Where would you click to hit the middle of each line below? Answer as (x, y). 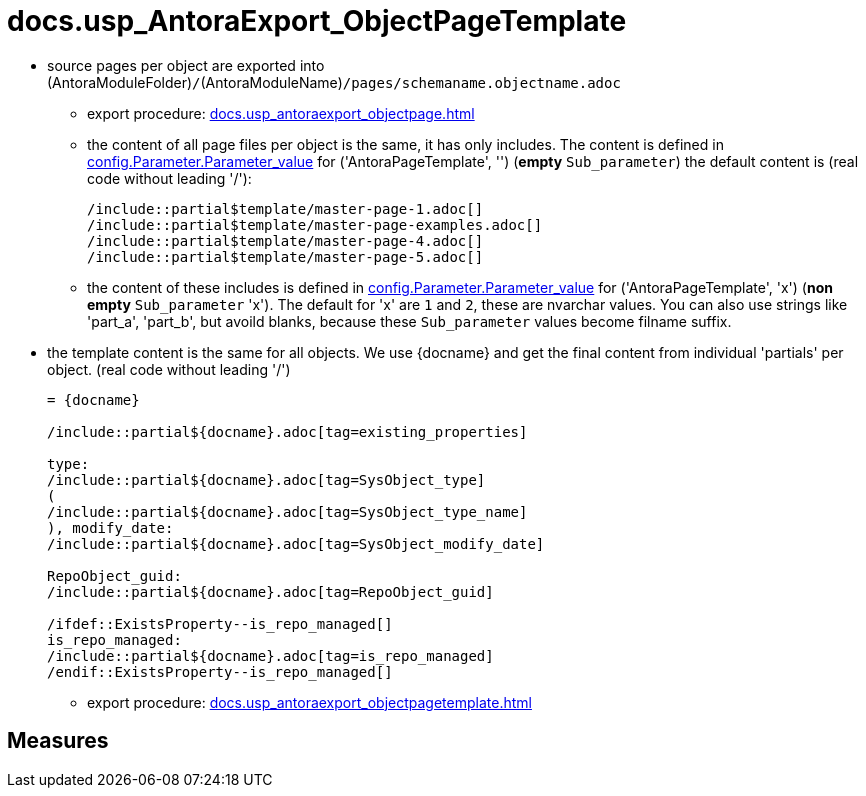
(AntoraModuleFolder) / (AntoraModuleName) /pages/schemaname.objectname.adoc (334, 82)
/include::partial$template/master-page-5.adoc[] (285, 256)
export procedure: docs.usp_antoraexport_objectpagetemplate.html (309, 702)
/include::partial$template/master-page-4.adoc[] (285, 240)
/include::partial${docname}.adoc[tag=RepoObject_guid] (270, 591)
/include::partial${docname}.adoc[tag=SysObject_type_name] (287, 511)
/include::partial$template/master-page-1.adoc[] (285, 208)
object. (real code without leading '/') (169, 369)
